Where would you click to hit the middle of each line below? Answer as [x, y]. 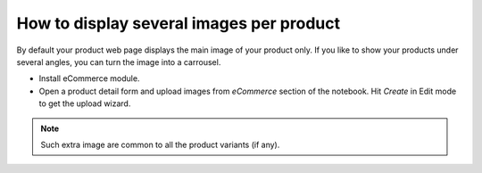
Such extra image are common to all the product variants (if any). [160, 144]
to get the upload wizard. [85, 103]
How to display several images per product [179, 23]
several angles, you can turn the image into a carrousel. [119, 62]
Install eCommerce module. [89, 78]
